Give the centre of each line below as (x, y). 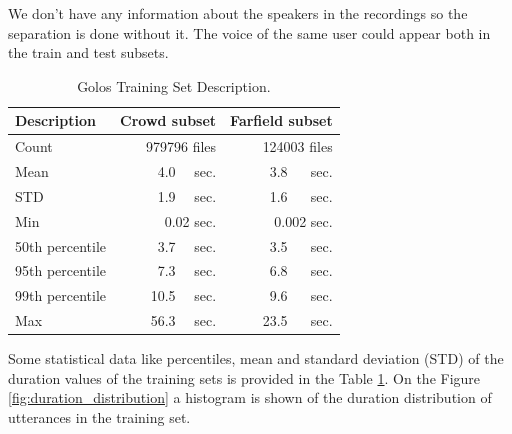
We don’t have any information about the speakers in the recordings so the (238, 13)
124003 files (297, 146)
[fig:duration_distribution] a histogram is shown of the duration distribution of (250, 397)
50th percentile (61, 245)
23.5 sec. (297, 320)
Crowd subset (168, 120)
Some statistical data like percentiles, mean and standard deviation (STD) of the (256, 358)
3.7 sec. (187, 245)
